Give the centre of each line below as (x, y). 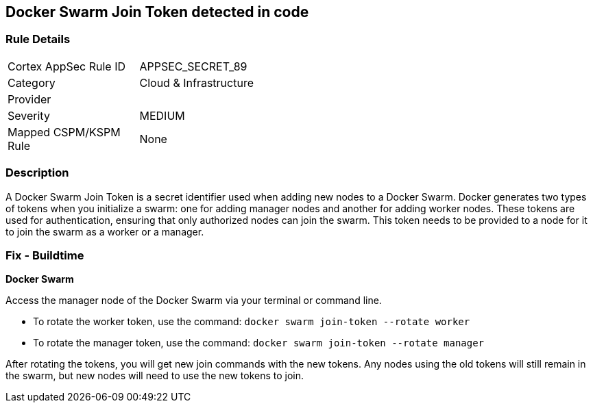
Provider (29, 99)
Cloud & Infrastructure (196, 82)
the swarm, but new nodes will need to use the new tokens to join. (155, 376)
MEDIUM (162, 115)
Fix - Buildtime (45, 255)
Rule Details (38, 39)
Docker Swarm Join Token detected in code (157, 12)
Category (32, 82)
